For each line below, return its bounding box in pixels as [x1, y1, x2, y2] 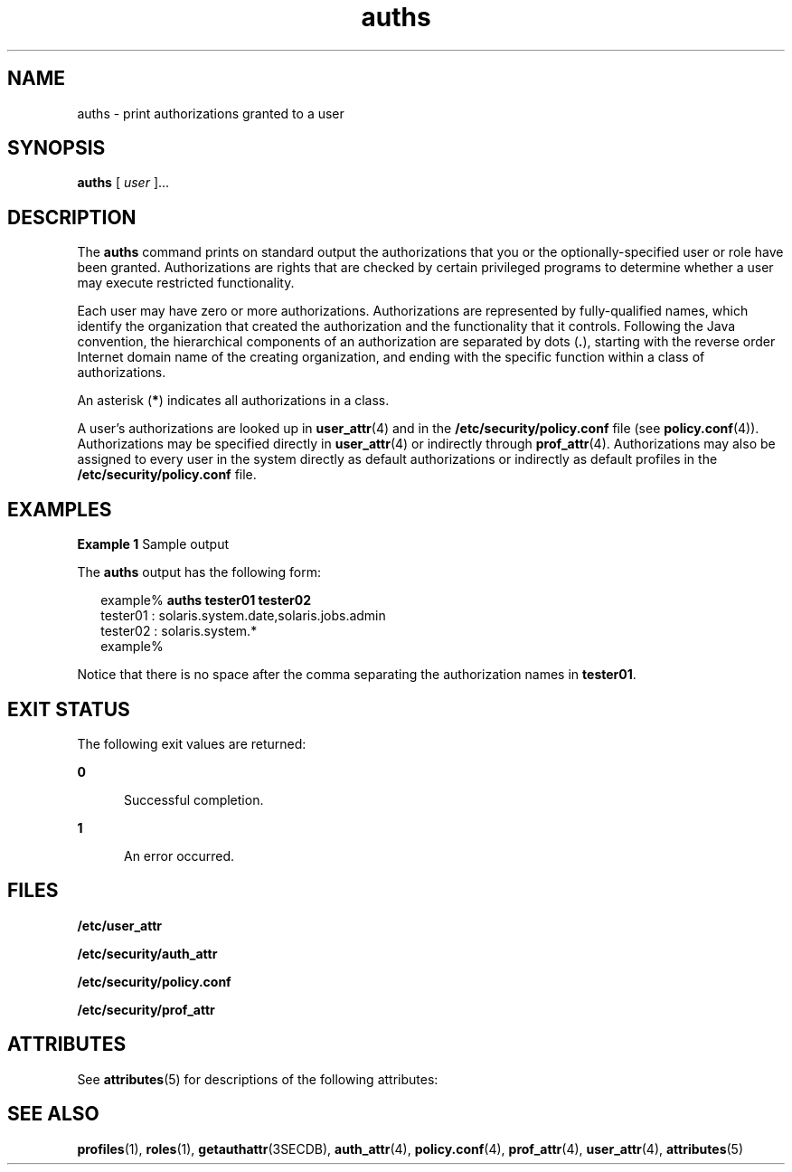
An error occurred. [124, 847, 235, 864]
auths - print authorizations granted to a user [77, 105, 344, 121]
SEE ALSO [7, 1102, 99, 1126]
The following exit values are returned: [77, 735, 306, 751]
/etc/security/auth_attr [77, 945, 218, 961]
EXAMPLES [7, 497, 112, 521]
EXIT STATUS [7, 697, 130, 721]
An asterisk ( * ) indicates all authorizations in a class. [77, 392, 390, 409]
